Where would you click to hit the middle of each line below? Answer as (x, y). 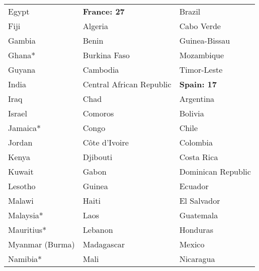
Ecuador (194, 186)
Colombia (196, 142)
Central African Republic (127, 84)
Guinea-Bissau (205, 40)
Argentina (197, 99)
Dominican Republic (215, 171)
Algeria (96, 26)
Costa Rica (199, 157)
